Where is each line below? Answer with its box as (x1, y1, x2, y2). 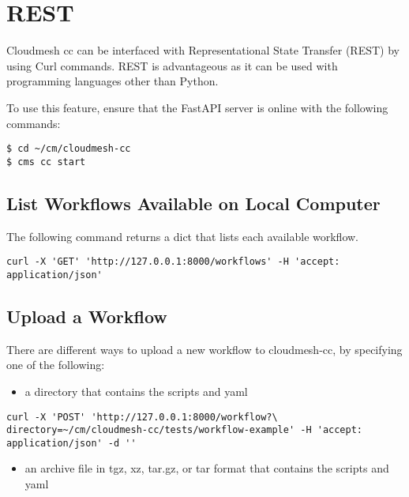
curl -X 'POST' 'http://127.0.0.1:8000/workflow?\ (6, 411, 278, 423)
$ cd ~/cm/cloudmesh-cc (6, 143, 131, 155)
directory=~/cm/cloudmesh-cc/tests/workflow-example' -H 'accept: (6, 424, 363, 436)
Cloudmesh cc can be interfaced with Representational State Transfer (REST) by (6, 42, 400, 58)
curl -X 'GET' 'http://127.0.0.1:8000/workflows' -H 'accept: (6, 256, 340, 268)
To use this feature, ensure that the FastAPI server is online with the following (6, 99, 388, 115)
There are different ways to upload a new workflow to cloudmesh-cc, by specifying (6, 341, 403, 357)
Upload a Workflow (6, 303, 167, 328)
